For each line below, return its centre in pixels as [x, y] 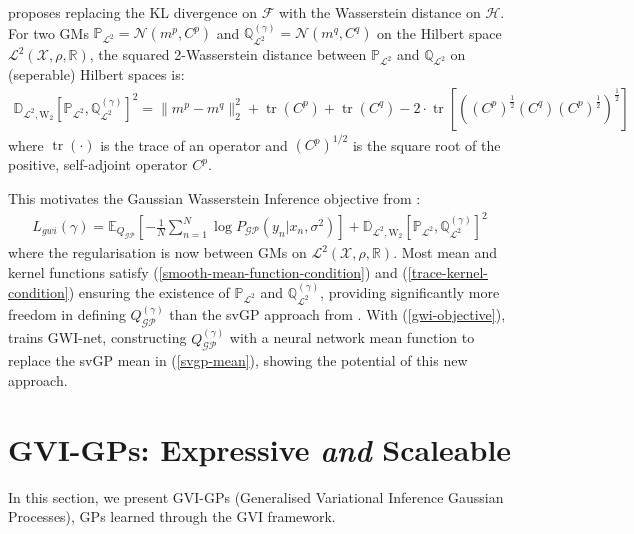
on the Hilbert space [439, 32]
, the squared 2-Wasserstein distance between [228, 54]
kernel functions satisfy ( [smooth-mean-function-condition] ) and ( [208, 271]
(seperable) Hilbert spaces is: [96, 74]
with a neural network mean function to [352, 337]
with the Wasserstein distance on [379, 12]
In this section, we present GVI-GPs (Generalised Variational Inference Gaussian [256, 496]
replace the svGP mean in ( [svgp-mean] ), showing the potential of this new [238, 360]
